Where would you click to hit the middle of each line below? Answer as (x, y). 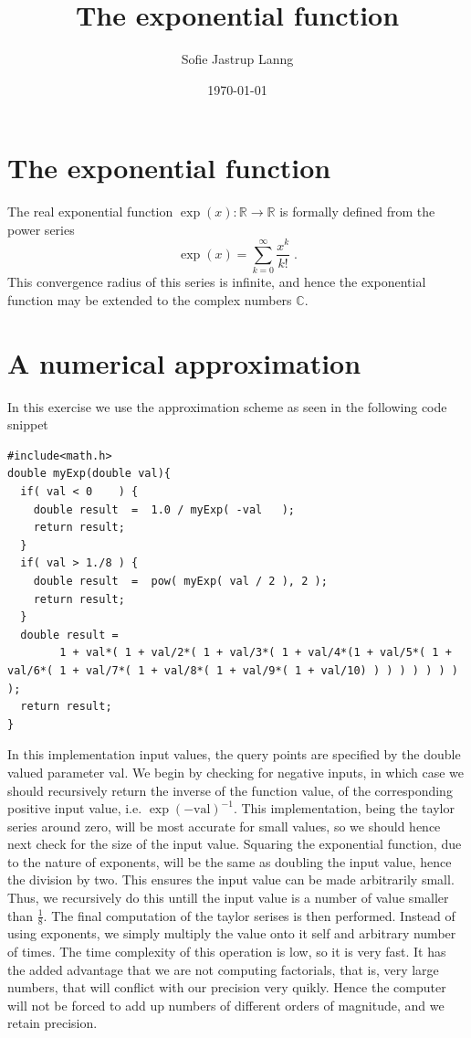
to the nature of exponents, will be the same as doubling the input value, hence (230, 861)
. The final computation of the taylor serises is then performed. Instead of (249, 915)
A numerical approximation (184, 362)
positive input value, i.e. (75, 808)
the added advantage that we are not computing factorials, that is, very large (223, 969)
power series (41, 229)
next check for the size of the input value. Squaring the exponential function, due (235, 844)
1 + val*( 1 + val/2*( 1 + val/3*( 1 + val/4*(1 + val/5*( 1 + (256, 653)
